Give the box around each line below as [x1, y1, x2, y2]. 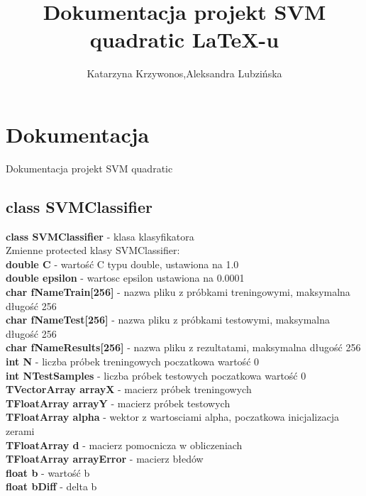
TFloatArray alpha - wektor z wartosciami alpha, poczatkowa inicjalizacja [6, 409, 339, 424]
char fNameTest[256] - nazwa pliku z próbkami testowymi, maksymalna [6, 312, 330, 327]
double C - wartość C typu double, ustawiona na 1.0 [6, 256, 239, 271]
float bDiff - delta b [6, 479, 97, 494]
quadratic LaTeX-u [89, 25, 279, 54]
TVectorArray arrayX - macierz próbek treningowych [6, 382, 252, 397]
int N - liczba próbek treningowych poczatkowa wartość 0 [6, 353, 260, 368]
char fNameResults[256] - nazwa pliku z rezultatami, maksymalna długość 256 [6, 340, 361, 355]
